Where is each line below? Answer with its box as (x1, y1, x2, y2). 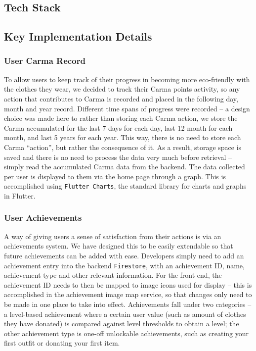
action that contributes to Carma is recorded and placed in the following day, (4, 93, 238, 103)
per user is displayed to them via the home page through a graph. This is (4, 171, 226, 181)
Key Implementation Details (4, 29, 152, 44)
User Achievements (4, 211, 82, 224)
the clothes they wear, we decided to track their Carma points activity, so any (4, 84, 240, 94)
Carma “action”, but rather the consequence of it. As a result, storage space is (4, 142, 242, 152)
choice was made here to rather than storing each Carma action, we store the (4, 113, 238, 123)
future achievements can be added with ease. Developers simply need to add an (4, 250, 244, 260)
